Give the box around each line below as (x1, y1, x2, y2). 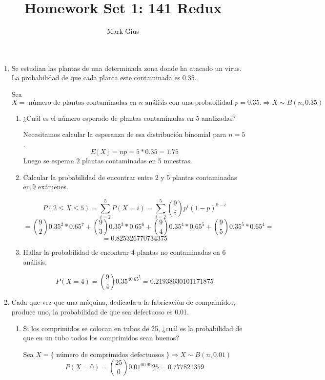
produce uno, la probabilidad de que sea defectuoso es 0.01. (11, 306, 189, 316)
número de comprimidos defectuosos (56, 351, 164, 358)
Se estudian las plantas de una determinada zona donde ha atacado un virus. (11, 63, 242, 73)
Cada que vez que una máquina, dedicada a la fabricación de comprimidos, (11, 297, 236, 307)
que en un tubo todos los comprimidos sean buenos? (23, 333, 179, 343)
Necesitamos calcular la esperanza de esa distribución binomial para (23, 129, 226, 139)
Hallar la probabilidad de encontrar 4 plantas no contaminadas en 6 (23, 247, 226, 257)
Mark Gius (107, 26, 139, 36)
